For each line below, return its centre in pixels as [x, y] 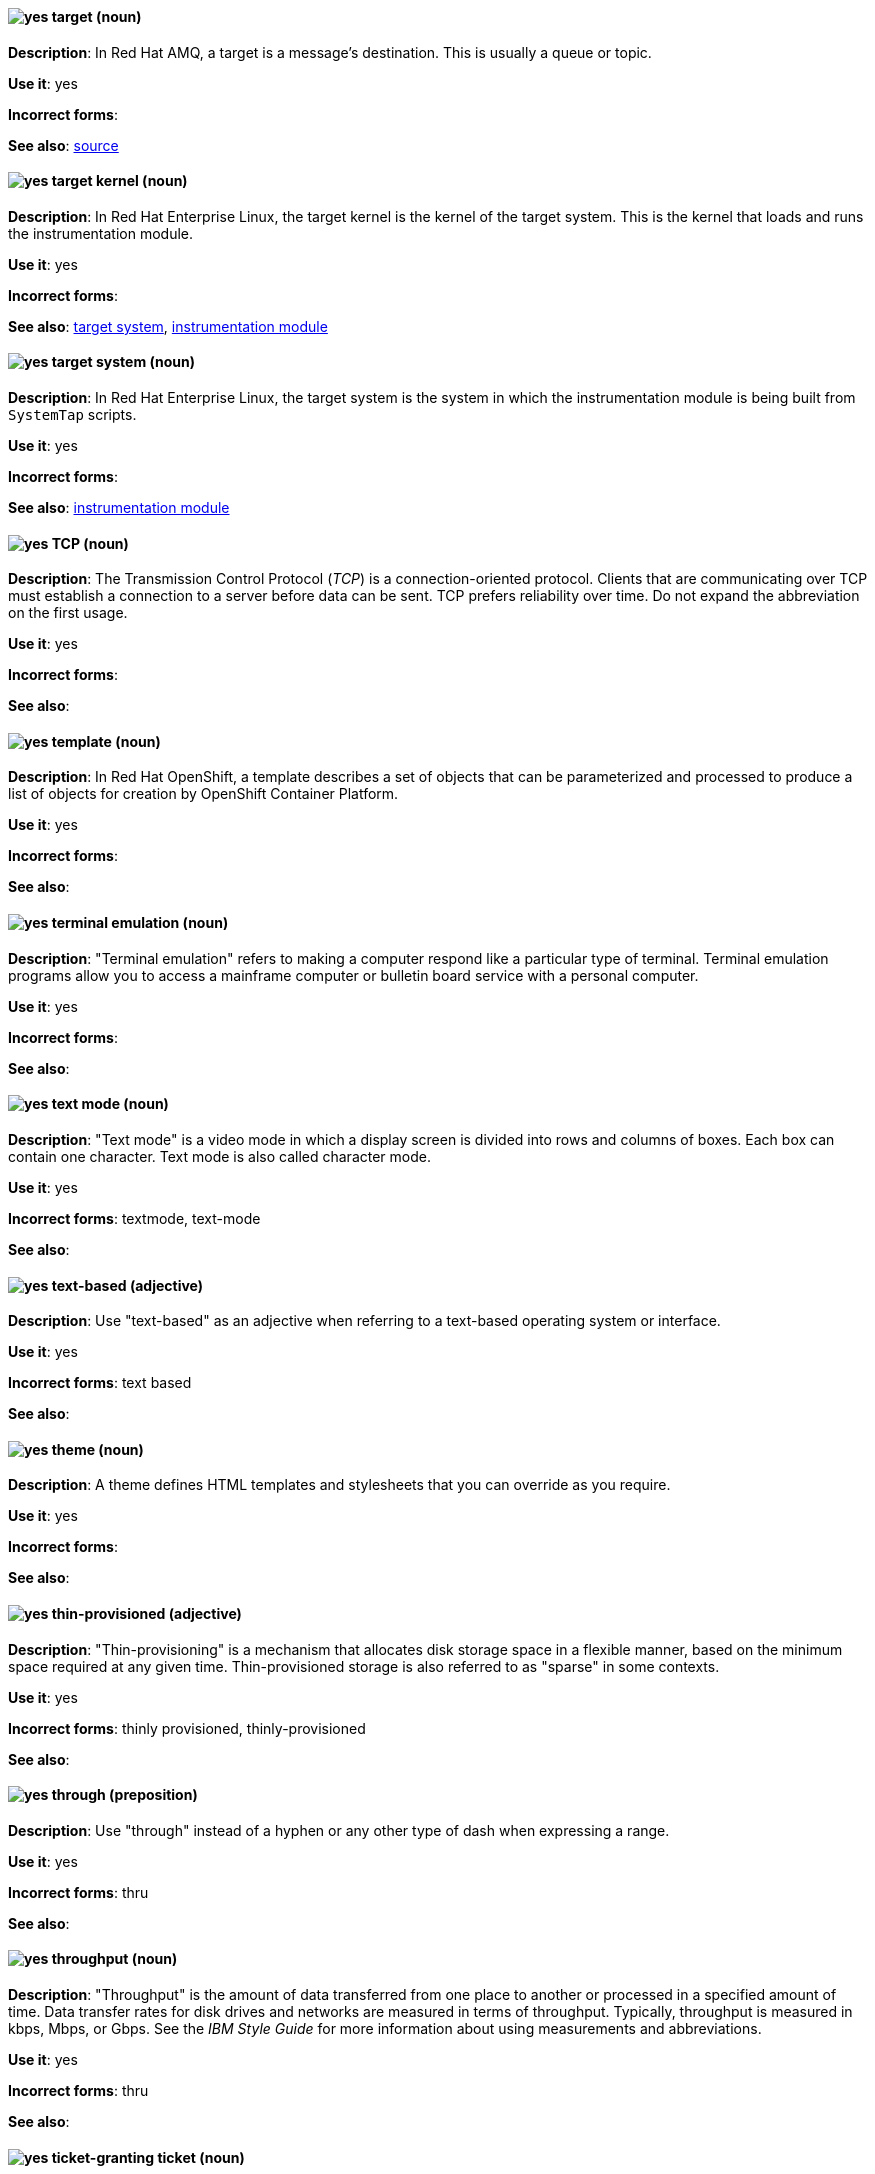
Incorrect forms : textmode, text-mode [134, 1218]
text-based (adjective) [127, 1285]
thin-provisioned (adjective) [146, 1613]
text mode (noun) [110, 1104]
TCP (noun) [90, 543]
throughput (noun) [114, 1959]
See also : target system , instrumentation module [168, 326]
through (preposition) [124, 1795]
